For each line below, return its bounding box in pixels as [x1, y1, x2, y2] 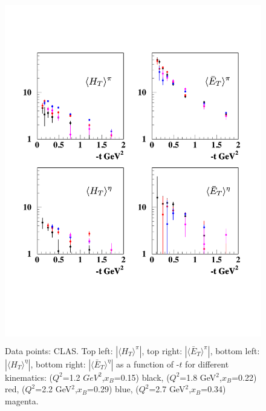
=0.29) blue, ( [87, 383, 139, 395]
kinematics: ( [5, 371, 53, 383]
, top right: [141, 344, 183, 357]
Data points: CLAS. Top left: [5, 344, 113, 357]
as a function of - [116, 357, 180, 370]
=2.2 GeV [35, 383, 72, 395]
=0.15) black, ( [114, 371, 170, 383]
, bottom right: [30, 357, 86, 370]
